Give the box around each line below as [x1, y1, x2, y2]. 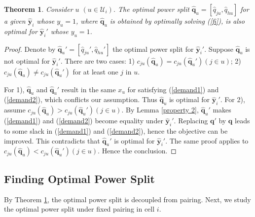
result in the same [61, 84, 116, 94]
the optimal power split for [112, 43, 194, 54]
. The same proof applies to [165, 135, 249, 145]
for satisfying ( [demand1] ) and [127, 84, 219, 94]
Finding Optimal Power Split [4, 171, 155, 186]
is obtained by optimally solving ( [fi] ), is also [109, 16, 245, 26]
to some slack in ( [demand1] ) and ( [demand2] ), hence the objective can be [4, 125, 228, 136]
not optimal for [4, 55, 50, 66]
